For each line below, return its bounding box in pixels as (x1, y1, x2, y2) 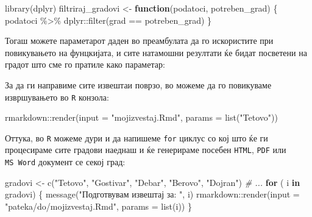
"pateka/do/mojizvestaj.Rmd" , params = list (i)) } (5, 199, 192, 212)
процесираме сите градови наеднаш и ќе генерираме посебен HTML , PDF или (5, 143, 286, 156)
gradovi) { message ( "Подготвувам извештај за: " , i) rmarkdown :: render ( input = (5, 188, 300, 201)
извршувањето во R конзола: (5, 90, 109, 103)
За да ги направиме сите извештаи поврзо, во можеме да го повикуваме (5, 78, 272, 91)
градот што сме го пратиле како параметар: (5, 58, 165, 71)
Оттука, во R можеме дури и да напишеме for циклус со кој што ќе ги (5, 131, 268, 144)
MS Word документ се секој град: (5, 155, 126, 168)
